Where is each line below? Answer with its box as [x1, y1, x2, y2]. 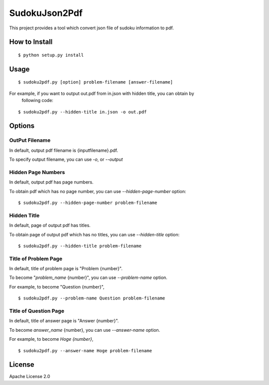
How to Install [9, 38, 53, 46]
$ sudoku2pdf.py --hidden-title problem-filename [18, 243, 142, 249]
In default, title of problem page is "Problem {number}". [9, 266, 123, 272]
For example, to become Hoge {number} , [9, 336, 94, 342]
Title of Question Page [9, 307, 65, 314]
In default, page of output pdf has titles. [9, 222, 91, 228]
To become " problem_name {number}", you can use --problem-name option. [9, 275, 168, 281]
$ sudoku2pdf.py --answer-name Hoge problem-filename [18, 348, 152, 353]
